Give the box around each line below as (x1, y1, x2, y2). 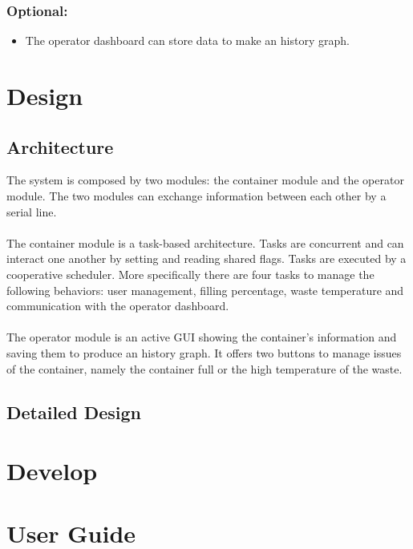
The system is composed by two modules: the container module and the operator (6, 172, 404, 188)
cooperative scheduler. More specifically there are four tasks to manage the (6, 265, 375, 282)
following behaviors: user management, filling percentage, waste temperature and (6, 281, 404, 298)
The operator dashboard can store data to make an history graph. (25, 32, 350, 49)
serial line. (6, 203, 57, 220)
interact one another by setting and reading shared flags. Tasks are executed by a (6, 250, 407, 267)
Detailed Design (6, 399, 141, 424)
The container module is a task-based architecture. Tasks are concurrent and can (6, 234, 404, 251)
